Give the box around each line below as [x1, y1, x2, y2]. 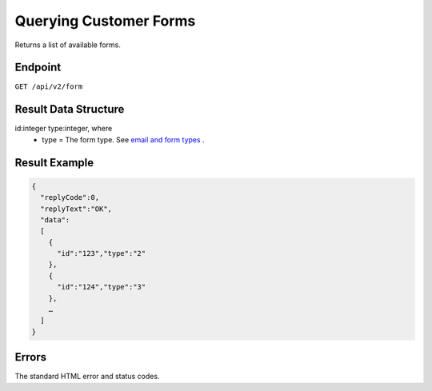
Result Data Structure [14, 102, 125, 116]
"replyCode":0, [40, 193, 100, 202]
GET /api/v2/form [14, 82, 83, 91]
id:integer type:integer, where [14, 124, 113, 134]
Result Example [14, 156, 94, 170]
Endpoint [14, 61, 62, 74]
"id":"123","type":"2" [57, 249, 146, 258]
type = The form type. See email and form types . [42, 134, 205, 144]
